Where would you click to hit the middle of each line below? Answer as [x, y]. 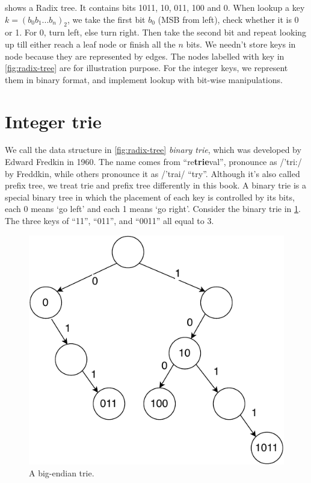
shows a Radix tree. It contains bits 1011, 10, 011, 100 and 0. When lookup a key [155, 7]
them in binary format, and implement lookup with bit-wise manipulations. [144, 79]
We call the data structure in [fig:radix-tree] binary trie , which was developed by [153, 150]
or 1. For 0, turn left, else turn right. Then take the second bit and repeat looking [156, 32]
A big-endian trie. [62, 472]
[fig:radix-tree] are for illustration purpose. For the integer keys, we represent [146, 68]
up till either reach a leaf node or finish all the [90, 44]
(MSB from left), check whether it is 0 [228, 19]
